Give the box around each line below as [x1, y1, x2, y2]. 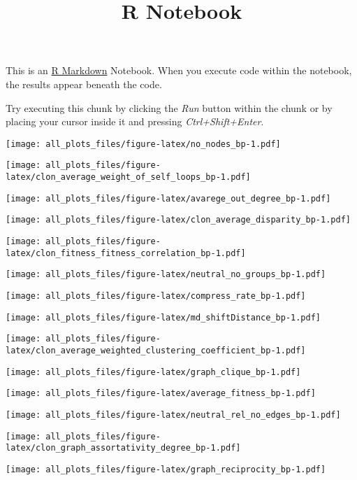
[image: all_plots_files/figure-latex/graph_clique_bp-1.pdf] [6, 367, 301, 377]
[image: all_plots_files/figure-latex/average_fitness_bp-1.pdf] [6, 388, 316, 399]
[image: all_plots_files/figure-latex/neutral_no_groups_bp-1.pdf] [6, 269, 326, 280]
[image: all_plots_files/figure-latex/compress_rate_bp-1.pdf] [6, 291, 306, 301]
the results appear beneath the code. [6, 76, 162, 91]
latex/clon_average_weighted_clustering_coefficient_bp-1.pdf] [6, 345, 306, 355]
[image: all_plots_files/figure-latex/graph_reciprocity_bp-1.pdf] [6, 464, 326, 474]
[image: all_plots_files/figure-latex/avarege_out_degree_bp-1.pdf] [6, 193, 331, 204]
